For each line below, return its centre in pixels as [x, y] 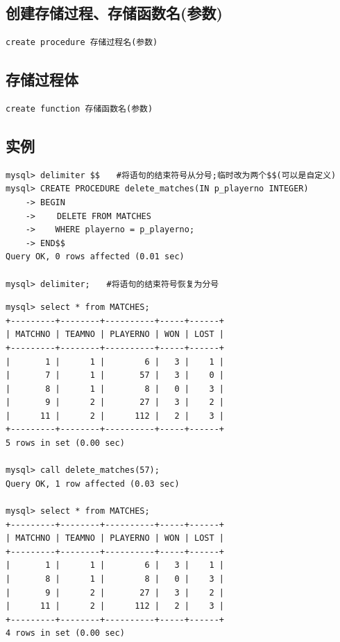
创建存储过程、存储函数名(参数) [114, 13]
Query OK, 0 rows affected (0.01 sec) [95, 257]
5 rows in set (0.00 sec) [65, 443]
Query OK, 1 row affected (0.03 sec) [93, 484]
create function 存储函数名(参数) [79, 109]
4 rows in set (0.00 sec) [65, 633]
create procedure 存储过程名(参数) [82, 43]
